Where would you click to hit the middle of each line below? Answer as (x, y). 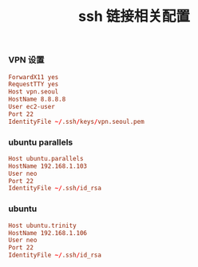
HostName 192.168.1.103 (48, 166)
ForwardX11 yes (34, 77)
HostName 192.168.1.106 (48, 233)
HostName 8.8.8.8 (37, 100)
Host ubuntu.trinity (43, 225)
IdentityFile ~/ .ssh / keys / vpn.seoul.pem (77, 122)
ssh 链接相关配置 (134, 16)
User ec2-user (32, 107)
